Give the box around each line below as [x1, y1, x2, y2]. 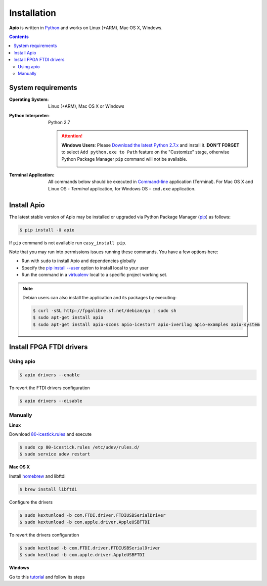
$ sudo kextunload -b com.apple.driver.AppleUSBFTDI [19, 519, 150, 525]
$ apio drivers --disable [19, 398, 83, 404]
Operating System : [9, 96, 49, 102]
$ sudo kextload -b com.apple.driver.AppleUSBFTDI [19, 552, 145, 558]
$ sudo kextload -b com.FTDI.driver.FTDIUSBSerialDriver [19, 545, 161, 551]
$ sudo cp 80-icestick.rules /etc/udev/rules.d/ [19, 444, 140, 450]
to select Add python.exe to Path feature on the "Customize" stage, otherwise [61, 149, 229, 155]
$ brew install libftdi [19, 486, 78, 492]
